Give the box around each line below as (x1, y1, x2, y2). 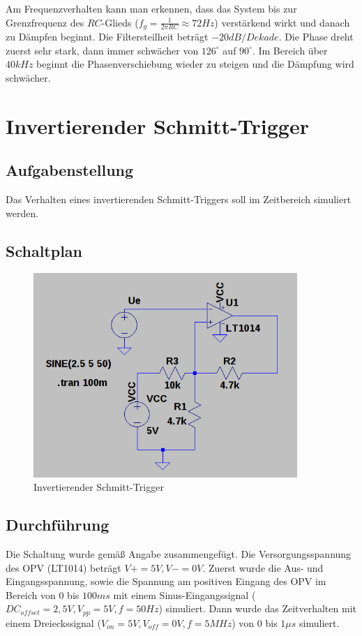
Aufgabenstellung (6, 159, 134, 181)
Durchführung (6, 514, 110, 535)
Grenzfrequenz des (6, 15, 84, 29)
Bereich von (6, 587, 56, 602)
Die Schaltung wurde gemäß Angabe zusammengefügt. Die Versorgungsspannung (6, 546, 352, 561)
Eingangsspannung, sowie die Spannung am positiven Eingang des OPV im (6, 574, 326, 589)
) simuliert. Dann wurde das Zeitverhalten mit (158, 601, 356, 616)
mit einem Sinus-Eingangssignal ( (113, 587, 256, 602)
